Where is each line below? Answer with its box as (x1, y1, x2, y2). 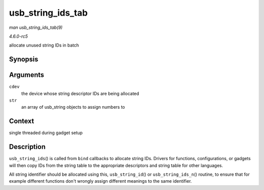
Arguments (9, 71, 44, 79)
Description (9, 142, 46, 151)
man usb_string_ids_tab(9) (9, 24, 63, 30)
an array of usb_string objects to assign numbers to (21, 104, 125, 110)
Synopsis (9, 55, 39, 64)
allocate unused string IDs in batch (9, 42, 79, 48)
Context (9, 117, 34, 125)
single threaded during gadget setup (9, 130, 83, 136)
